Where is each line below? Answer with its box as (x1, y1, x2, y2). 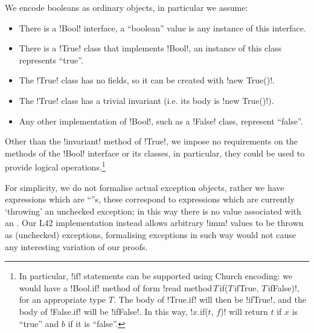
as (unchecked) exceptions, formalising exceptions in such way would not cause (5, 228, 296, 241)
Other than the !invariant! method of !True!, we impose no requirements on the (5, 135, 298, 147)
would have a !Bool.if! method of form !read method (19, 281, 212, 294)
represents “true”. (19, 53, 83, 66)
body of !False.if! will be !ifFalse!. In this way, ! (19, 305, 193, 317)
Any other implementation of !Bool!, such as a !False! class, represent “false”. (19, 114, 303, 127)
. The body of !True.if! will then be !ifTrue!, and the (113, 293, 306, 306)
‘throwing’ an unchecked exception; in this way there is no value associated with (5, 204, 301, 217)
